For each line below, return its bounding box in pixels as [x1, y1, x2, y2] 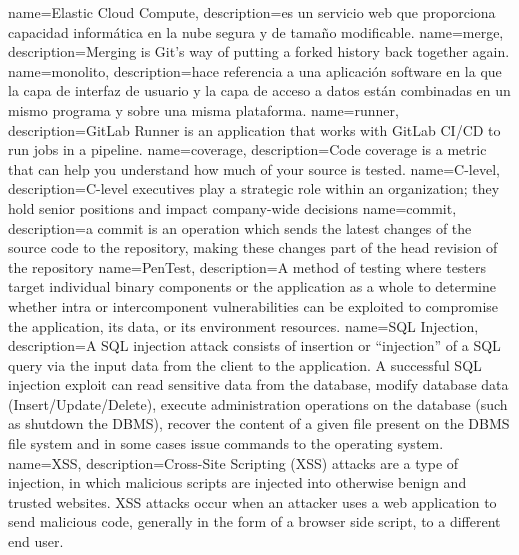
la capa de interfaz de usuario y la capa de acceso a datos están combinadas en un [8, 80, 511, 101]
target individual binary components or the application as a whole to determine [8, 276, 497, 297]
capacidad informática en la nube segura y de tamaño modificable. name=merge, [8, 21, 504, 42]
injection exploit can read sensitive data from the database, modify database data [8, 374, 509, 395]
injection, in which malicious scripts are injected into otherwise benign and [8, 472, 467, 493]
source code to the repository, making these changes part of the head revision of [8, 237, 498, 258]
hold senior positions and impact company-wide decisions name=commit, [8, 197, 457, 218]
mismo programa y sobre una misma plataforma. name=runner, [8, 99, 399, 120]
